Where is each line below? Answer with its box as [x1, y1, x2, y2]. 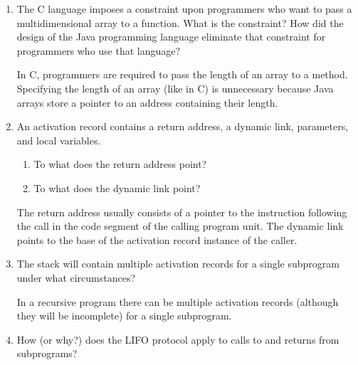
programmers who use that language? [16, 43, 181, 58]
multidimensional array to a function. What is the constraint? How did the [16, 15, 344, 30]
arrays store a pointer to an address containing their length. [16, 95, 278, 110]
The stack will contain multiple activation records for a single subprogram [16, 256, 339, 271]
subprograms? [16, 346, 78, 361]
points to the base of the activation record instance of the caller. [16, 232, 298, 247]
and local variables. [16, 132, 101, 147]
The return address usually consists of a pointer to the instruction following [16, 204, 347, 219]
